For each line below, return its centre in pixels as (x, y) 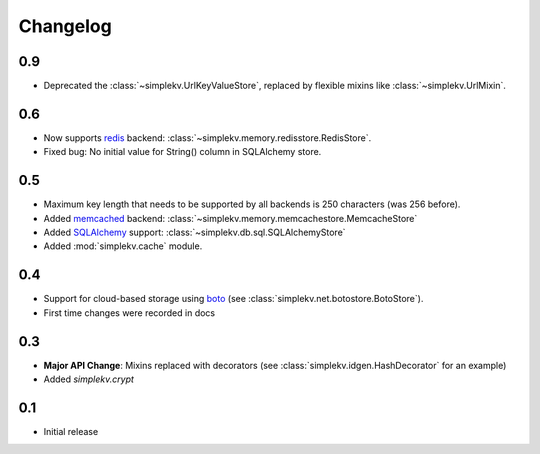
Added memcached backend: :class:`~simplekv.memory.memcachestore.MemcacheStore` (230, 218)
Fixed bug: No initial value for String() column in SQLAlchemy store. (182, 152)
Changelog (65, 26)
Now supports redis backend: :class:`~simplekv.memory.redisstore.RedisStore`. (207, 137)
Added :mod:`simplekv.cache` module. (123, 246)
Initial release (71, 431)
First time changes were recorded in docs (129, 312)
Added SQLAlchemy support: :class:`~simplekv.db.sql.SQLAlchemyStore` (194, 232)
